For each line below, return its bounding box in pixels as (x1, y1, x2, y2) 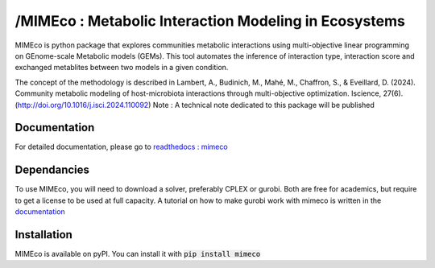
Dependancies (14, 163, 90, 177)
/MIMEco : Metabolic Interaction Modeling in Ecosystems (14, 12, 406, 30)
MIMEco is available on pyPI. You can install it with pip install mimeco (14, 249, 261, 258)
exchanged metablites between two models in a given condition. (14, 63, 229, 72)
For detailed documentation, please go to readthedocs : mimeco (14, 142, 229, 152)
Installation (14, 228, 72, 241)
